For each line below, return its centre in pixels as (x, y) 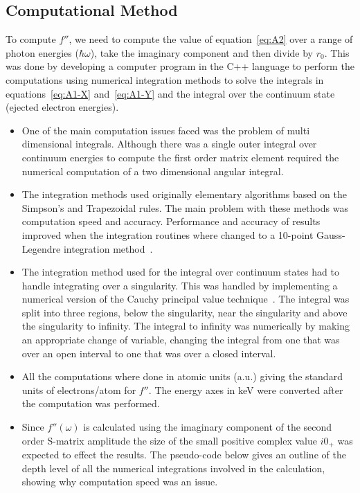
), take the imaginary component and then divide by (201, 52)
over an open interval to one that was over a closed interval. (149, 353)
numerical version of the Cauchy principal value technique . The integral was (186, 299)
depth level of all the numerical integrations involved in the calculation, (173, 468)
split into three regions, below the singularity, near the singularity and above (184, 312)
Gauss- (331, 234)
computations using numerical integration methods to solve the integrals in (165, 79)
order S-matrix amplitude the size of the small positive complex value (169, 440)
